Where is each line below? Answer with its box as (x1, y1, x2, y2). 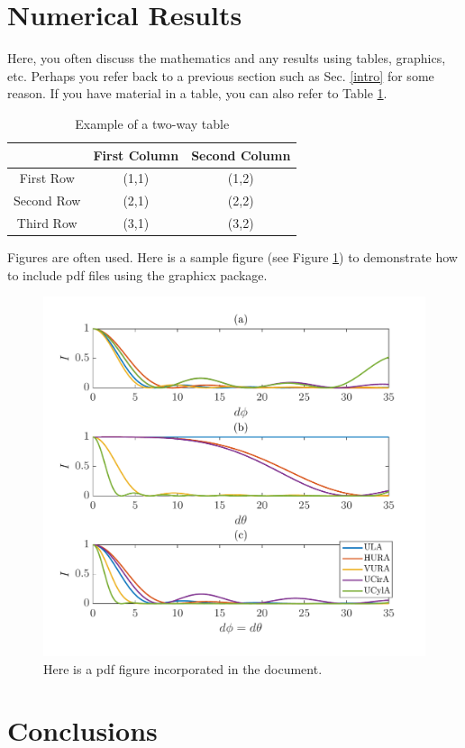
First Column (93, 145, 179, 164)
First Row (19, 169, 75, 187)
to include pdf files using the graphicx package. (7, 265, 268, 284)
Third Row (16, 214, 77, 233)
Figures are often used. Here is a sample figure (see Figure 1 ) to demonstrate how (7, 248, 458, 267)
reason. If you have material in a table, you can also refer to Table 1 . (7, 84, 387, 103)
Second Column (191, 145, 291, 164)
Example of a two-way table (75, 114, 230, 132)
